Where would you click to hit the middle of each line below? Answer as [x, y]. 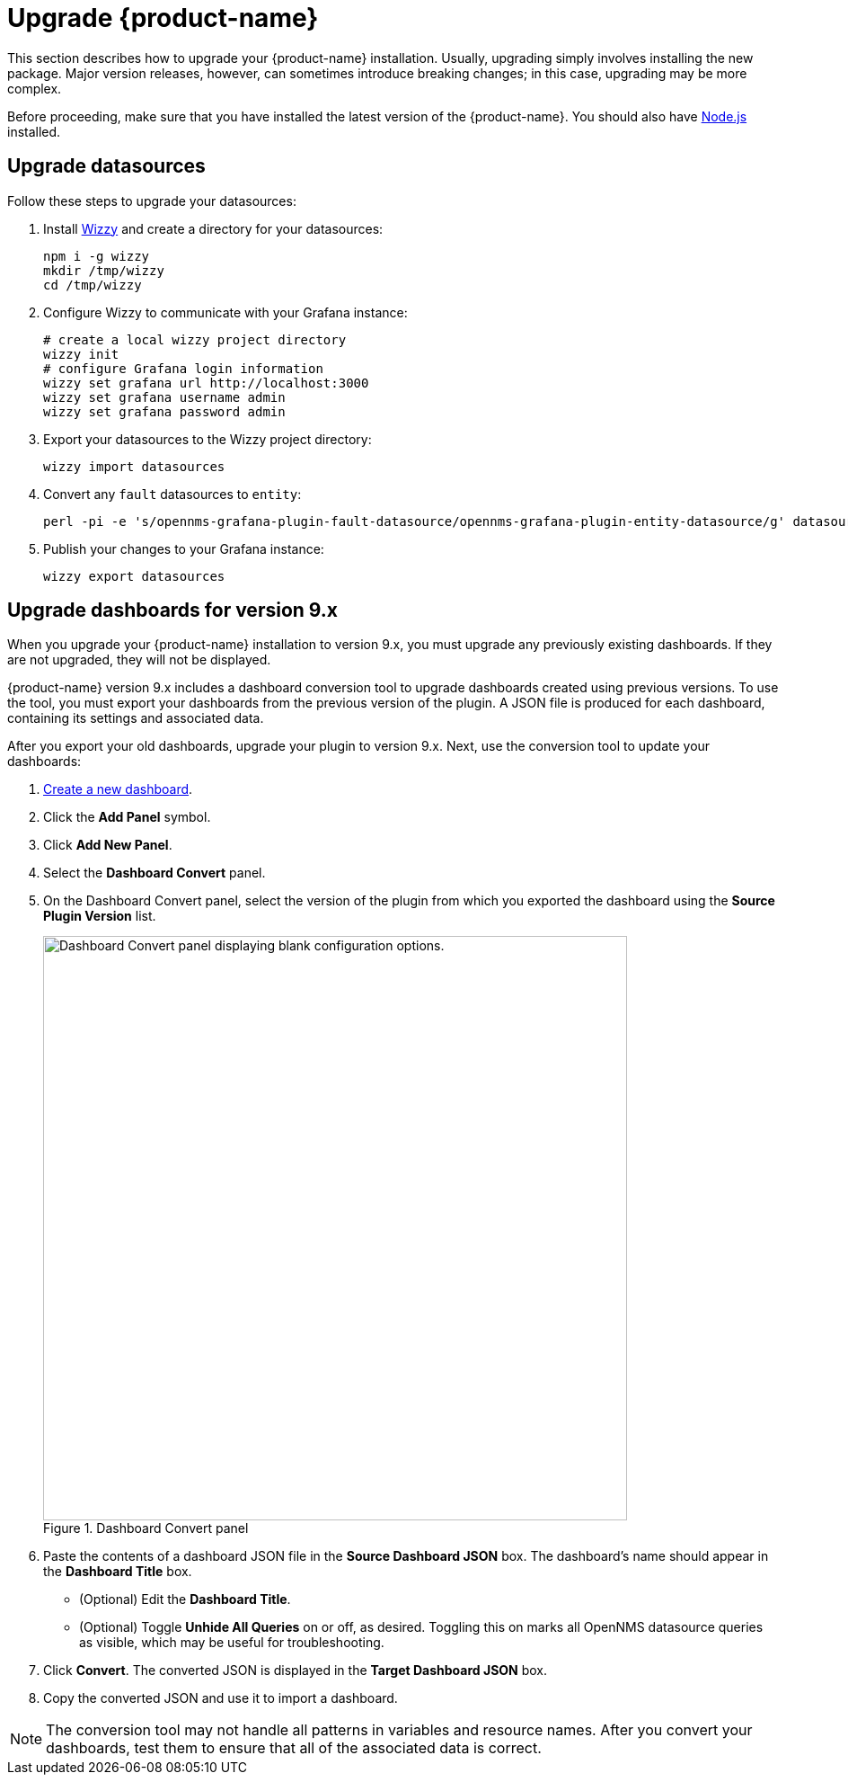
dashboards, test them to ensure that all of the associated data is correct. [294, 1748]
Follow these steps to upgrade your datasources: [152, 200]
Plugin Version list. [100, 916]
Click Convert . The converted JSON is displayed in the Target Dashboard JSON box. [296, 1671]
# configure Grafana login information [183, 368]
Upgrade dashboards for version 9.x [173, 610]
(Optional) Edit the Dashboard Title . [185, 1599]
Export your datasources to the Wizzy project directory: [208, 439]
